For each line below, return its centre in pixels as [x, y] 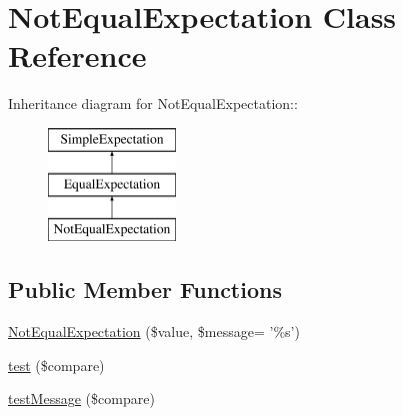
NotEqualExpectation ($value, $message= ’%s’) [154, 331]
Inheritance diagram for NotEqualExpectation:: [153, 103]
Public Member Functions [145, 289]
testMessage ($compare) [81, 398]
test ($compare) [56, 364]
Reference [77, 55]
